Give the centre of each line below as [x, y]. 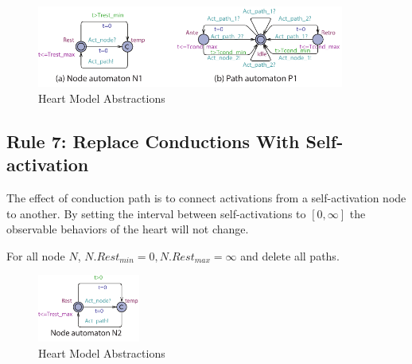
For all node [36, 255]
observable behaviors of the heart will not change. [128, 229]
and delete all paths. [290, 255]
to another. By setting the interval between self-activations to [156, 213]
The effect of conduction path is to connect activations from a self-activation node [206, 197]
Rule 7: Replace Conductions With [153, 141]
